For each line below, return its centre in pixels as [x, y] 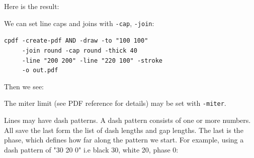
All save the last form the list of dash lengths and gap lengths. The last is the [124, 130]
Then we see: [24, 86]
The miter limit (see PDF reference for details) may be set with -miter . [115, 103]
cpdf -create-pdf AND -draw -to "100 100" [76, 41]
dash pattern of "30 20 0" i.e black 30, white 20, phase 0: [91, 149]
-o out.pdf [40, 70]
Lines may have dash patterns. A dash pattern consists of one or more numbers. [128, 120]
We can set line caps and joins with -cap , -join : [79, 23]
